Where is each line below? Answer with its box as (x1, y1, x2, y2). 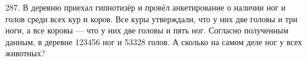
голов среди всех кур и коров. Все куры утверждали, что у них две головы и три (5, 12, 298, 25)
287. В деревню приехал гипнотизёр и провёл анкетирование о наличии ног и (5, 1, 286, 13)
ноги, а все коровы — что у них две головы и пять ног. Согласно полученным (5, 24, 289, 36)
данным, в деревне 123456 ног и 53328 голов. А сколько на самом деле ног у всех (5, 35, 302, 48)
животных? (5, 47, 46, 59)
